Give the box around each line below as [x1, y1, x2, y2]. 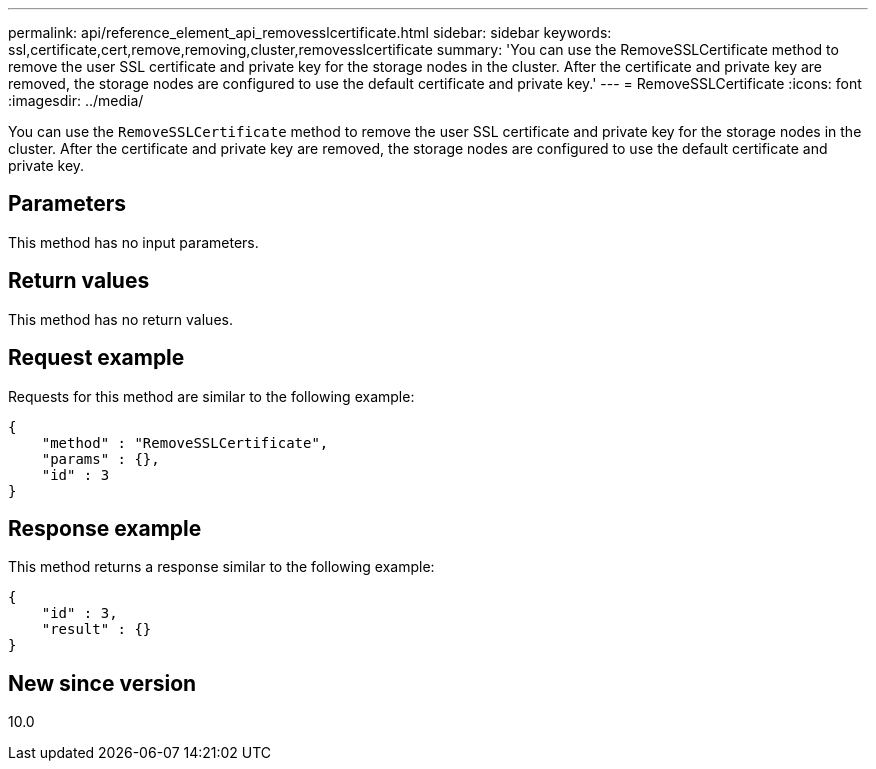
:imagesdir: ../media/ [8, 92, 144, 109]
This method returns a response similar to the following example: [8, 558, 435, 576]
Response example [8, 515, 202, 541]
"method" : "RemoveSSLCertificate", [41, 434, 329, 451]
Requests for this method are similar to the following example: [8, 387, 415, 405]
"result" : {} [41, 621, 152, 638]
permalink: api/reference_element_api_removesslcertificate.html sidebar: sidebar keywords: [8, 24, 612, 41]
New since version [8, 670, 197, 696]
